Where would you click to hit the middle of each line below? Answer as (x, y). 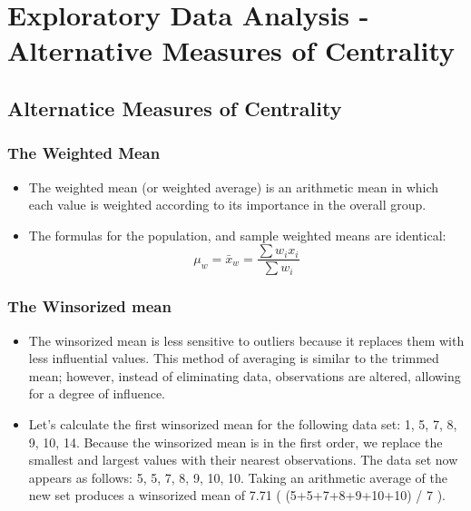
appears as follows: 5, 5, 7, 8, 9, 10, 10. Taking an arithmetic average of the (238, 477)
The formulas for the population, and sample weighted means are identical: (237, 235)
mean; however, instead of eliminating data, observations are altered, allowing (245, 375)
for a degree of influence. (97, 393)
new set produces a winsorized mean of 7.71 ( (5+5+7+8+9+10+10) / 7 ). (237, 495)
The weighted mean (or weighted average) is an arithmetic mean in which (234, 187)
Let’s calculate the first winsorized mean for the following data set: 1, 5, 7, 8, (243, 424)
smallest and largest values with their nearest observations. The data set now (243, 460)
